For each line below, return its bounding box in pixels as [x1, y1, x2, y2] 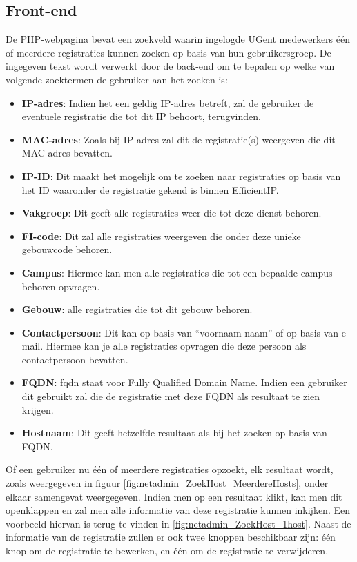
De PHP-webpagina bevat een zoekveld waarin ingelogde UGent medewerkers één [6, 32, 350, 46]
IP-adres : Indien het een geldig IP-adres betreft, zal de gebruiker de [21, 95, 314, 110]
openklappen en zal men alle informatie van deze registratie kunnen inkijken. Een [6, 503, 350, 517]
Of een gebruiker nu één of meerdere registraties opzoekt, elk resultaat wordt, [6, 462, 334, 476]
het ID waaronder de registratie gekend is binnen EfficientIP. [21, 182, 279, 197]
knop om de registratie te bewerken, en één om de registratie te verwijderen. [6, 543, 329, 558]
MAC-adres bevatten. [21, 145, 113, 160]
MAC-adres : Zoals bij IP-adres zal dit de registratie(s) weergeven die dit [21, 132, 336, 146]
